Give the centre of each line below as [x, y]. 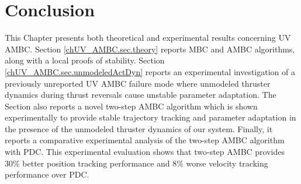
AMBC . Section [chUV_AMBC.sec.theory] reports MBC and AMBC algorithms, [150, 49]
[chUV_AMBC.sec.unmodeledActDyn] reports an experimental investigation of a [150, 71]
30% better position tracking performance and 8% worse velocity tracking [136, 163]
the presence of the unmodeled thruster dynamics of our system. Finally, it [139, 128]
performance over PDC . [47, 174]
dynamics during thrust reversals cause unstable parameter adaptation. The [141, 95]
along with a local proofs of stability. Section [85, 60]
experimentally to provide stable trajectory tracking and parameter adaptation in [150, 117]
